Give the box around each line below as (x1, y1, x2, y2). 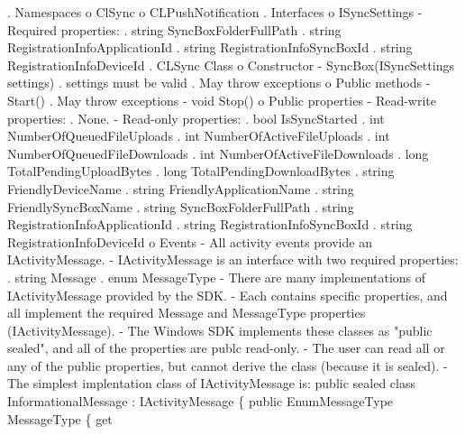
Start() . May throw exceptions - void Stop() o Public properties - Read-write (7, 90, 437, 109)
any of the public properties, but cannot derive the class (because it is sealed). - (7, 356, 448, 375)
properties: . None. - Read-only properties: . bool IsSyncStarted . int (7, 108, 385, 127)
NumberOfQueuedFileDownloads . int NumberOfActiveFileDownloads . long (7, 143, 429, 162)
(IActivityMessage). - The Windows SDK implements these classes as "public (7, 320, 433, 339)
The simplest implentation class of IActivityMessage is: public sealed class (7, 374, 415, 393)
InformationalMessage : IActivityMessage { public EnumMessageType (7, 392, 394, 411)
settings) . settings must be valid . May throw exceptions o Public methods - (7, 73, 431, 92)
